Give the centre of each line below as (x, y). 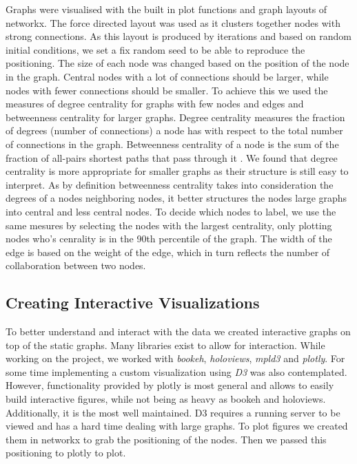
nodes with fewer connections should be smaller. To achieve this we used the (167, 90)
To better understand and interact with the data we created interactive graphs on (178, 331)
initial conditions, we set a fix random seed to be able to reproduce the (155, 49)
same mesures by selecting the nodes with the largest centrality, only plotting (169, 225)
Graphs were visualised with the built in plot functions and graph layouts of (166, 9)
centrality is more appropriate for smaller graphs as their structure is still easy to (177, 171)
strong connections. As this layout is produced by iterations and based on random (178, 36)
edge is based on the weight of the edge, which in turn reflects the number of (168, 252)
